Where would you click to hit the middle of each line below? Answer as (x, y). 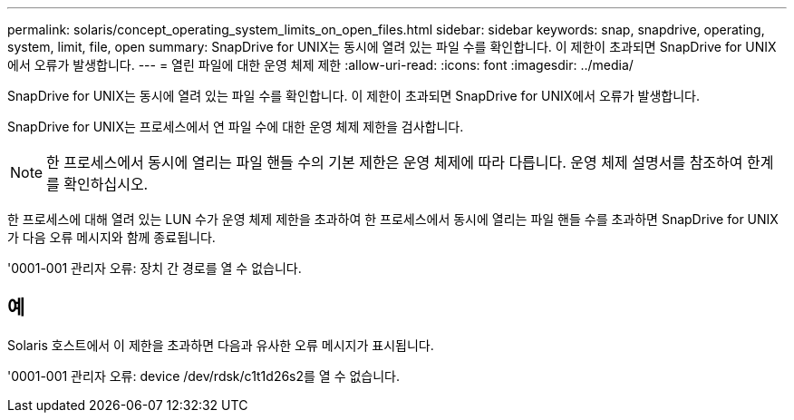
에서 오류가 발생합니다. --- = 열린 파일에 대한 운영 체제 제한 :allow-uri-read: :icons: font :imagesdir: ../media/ (320, 65)
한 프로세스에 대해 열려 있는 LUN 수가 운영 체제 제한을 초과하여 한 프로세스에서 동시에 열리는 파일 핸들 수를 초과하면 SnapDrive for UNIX (393, 219)
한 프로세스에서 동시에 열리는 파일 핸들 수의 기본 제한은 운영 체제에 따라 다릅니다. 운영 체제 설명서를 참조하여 (395, 162)
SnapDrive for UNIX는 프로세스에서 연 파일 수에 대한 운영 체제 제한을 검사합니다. (236, 127)
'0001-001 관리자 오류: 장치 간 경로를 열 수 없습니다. (155, 268)
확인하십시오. (106, 184)
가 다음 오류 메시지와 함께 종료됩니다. (111, 237)
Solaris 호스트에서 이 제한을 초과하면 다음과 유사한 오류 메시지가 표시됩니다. (221, 345)
